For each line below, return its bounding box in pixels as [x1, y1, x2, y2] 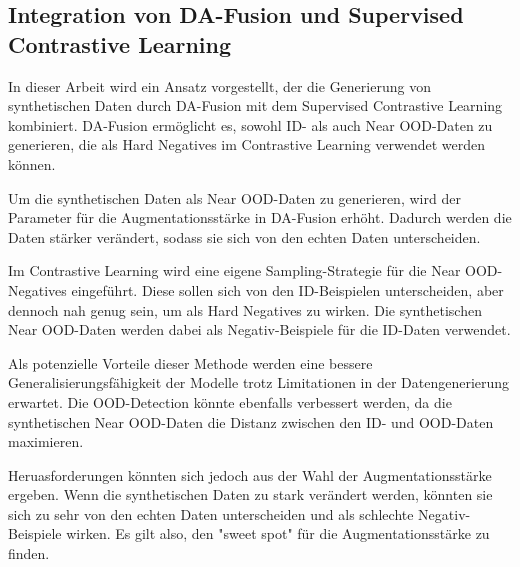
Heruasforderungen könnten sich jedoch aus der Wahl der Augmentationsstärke [8, 464, 492, 485]
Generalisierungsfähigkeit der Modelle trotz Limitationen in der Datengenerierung [8, 372, 510, 393]
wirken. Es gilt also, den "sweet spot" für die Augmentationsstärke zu [66, 523, 490, 544]
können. [8, 153, 56, 174]
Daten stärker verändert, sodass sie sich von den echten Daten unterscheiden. [8, 226, 481, 247]
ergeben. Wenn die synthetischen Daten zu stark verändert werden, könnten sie [8, 484, 493, 505]
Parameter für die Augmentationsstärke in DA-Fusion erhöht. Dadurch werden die [8, 207, 512, 228]
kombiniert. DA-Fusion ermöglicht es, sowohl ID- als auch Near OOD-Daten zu [8, 114, 493, 135]
